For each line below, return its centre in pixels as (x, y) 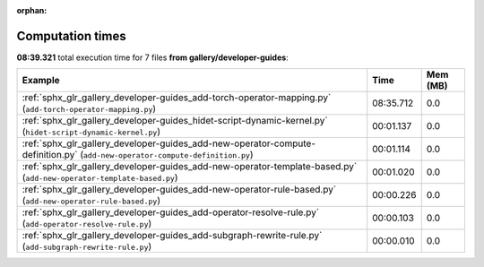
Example (41, 81)
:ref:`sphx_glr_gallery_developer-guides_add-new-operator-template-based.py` (190, 167)
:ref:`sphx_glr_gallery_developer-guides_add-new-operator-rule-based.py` (179, 190)
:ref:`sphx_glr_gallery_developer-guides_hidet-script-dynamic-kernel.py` (175, 121)
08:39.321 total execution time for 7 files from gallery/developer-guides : (152, 57)
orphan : (32, 10)
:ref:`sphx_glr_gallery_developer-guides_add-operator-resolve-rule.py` (171, 212)
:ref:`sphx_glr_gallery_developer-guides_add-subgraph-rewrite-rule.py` (172, 236)
